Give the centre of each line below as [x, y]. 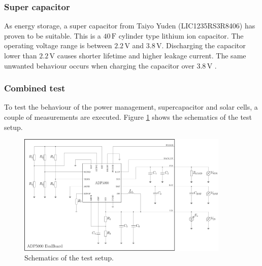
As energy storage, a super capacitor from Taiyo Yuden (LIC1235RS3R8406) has [130, 26]
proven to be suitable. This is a [53, 35]
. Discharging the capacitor [204, 45]
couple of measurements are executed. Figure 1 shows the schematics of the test [128, 117]
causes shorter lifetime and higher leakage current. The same [152, 55]
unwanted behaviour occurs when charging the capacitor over [99, 65]
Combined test [35, 88]
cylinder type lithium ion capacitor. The [181, 35]
